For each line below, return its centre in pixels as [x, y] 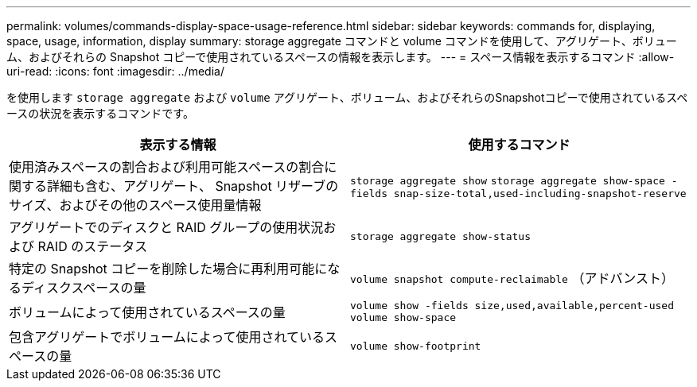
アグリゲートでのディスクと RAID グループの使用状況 [166, 227]
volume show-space [403, 317]
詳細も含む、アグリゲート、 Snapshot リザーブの [193, 186]
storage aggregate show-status [440, 236]
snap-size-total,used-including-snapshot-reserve [540, 193]
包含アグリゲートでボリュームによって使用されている [167, 337]
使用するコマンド [519, 145]
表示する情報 [178, 145]
